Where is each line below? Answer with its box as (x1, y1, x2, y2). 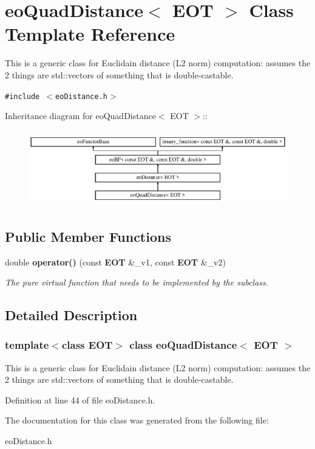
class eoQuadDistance (129, 337, 237, 352)
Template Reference (5, 21, 175, 46)
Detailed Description (5, 306, 138, 324)
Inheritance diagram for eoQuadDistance (5, 109, 156, 122)
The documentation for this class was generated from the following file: (5, 414, 269, 427)
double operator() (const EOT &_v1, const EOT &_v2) (5, 255, 226, 268)
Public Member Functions (5, 227, 171, 245)
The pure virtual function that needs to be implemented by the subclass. (5, 276, 269, 289)
